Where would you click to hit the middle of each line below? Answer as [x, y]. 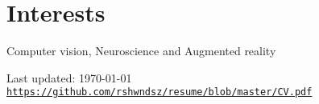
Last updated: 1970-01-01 [69, 77]
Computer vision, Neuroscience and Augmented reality [141, 51]
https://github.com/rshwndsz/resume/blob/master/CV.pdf [159, 92]
